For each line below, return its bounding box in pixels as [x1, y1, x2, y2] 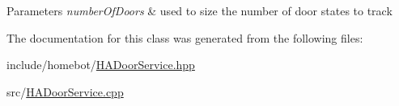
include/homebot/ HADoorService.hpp [6, 56, 195, 73]
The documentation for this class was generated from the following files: [6, 29, 363, 46]
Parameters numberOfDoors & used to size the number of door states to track [6, 2, 393, 18]
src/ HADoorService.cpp [6, 83, 124, 100]
